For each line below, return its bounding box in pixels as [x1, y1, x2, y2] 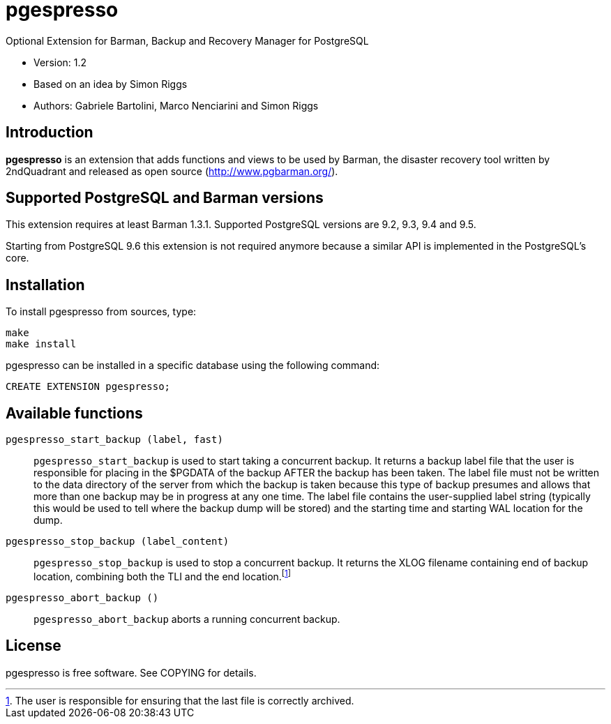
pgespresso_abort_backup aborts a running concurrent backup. [33, 612, 340, 625]
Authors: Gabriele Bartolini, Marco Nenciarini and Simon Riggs [33, 99, 319, 112]
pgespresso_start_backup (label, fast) [6, 434, 223, 446]
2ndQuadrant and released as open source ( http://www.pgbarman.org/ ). [6, 165, 338, 177]
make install [6, 338, 77, 350]
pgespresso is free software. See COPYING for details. [6, 666, 257, 679]
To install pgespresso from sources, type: [6, 306, 197, 318]
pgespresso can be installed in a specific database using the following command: [6, 359, 380, 372]
